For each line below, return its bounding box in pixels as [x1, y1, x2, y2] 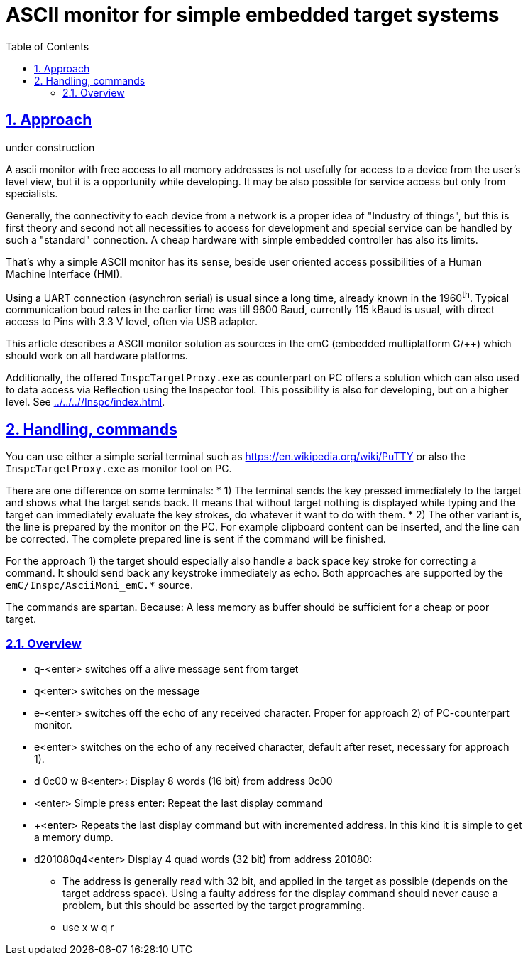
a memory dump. [34, 830, 114, 843]
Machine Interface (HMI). [6, 267, 123, 280]
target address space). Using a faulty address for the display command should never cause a [62, 886, 498, 899]
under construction [6, 141, 95, 153]
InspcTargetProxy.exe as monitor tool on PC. [6, 462, 232, 475]
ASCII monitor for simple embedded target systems [6, 3, 500, 27]
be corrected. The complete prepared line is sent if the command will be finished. [6, 533, 386, 545]
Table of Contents [6, 40, 89, 53]
